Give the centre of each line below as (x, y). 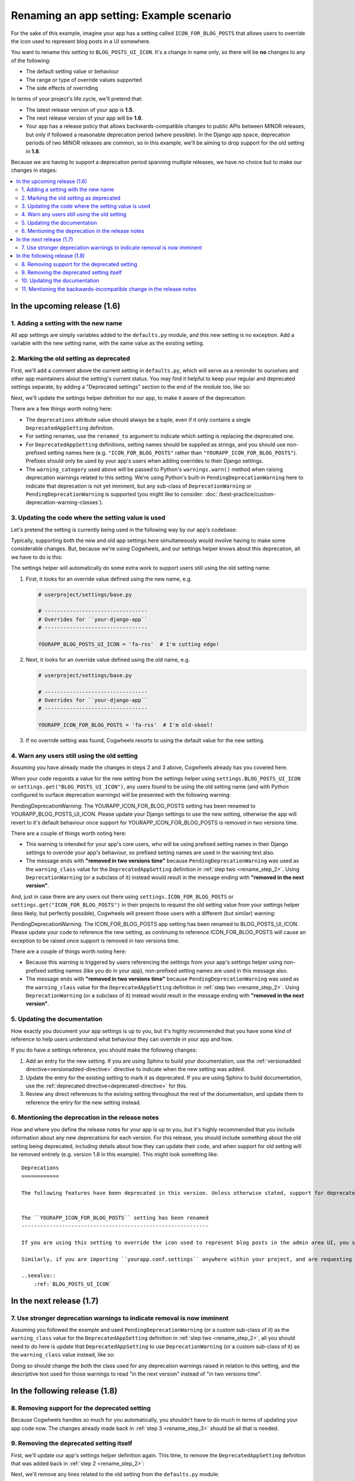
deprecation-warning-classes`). (64, 502)
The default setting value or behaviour (72, 72)
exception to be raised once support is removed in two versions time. (95, 940)
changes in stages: (34, 170)
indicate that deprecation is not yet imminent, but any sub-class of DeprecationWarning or (138, 486)
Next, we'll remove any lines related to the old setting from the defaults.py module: (115, 1474)
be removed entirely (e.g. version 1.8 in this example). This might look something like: (114, 1155)
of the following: (31, 60)
